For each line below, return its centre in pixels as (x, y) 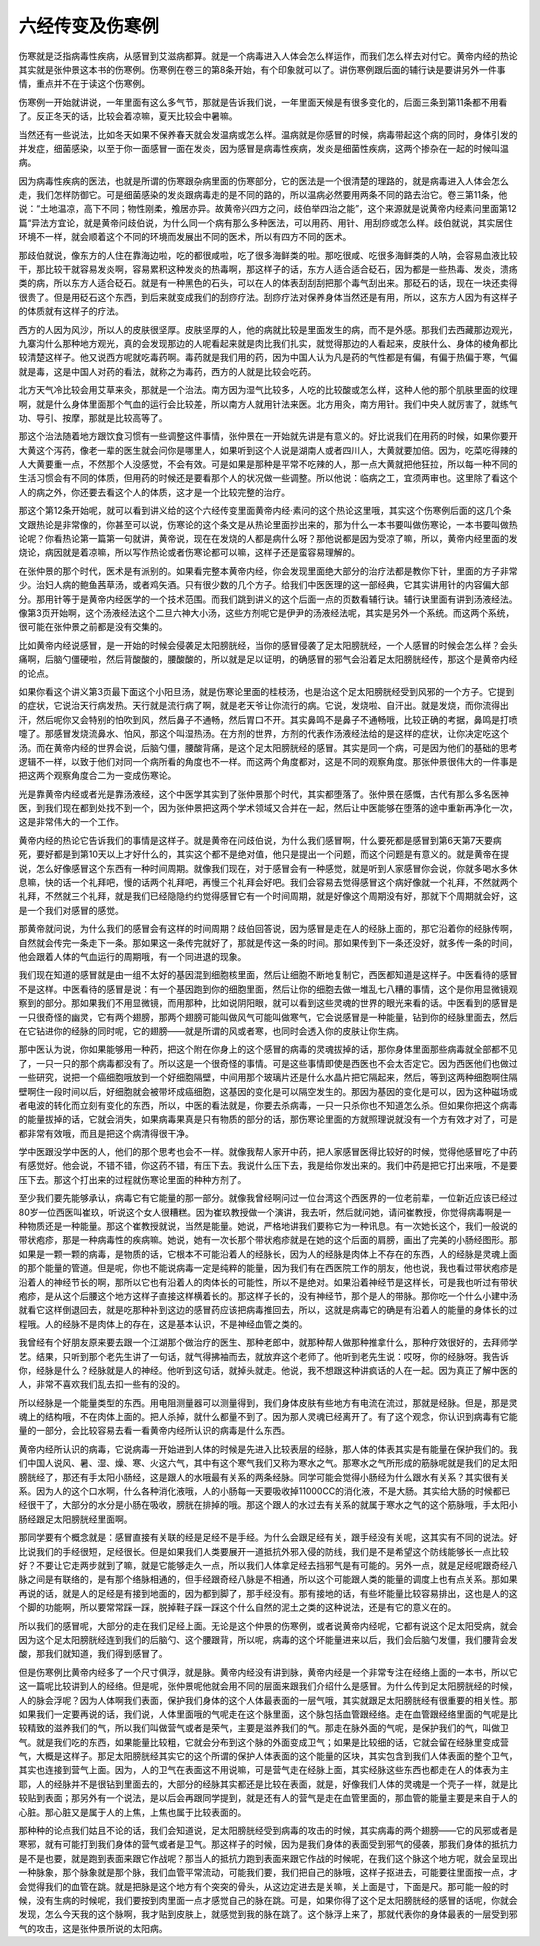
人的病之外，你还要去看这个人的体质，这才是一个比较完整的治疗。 (154, 492)
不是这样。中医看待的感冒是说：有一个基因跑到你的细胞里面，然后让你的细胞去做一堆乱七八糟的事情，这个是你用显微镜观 (268, 989)
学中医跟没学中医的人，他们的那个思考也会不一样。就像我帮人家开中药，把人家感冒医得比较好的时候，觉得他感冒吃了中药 (268, 1152)
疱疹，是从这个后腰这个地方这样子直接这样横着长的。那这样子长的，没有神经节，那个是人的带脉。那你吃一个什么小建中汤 (268, 1296)
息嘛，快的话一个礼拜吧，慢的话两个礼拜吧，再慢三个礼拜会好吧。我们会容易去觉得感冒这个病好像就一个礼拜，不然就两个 (268, 882)
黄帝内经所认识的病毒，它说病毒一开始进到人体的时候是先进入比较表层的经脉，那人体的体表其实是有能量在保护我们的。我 (268, 1449)
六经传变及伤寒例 (89, 26)
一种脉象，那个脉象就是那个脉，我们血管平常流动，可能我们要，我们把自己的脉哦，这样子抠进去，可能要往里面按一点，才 (268, 1872)
